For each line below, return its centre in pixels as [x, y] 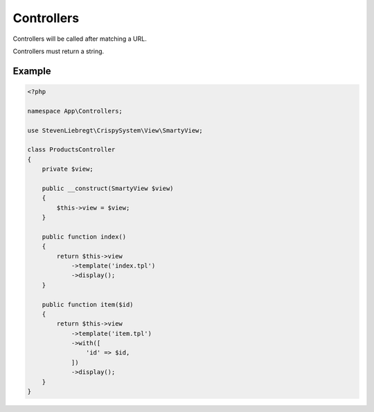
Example [32, 71]
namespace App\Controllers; [75, 111]
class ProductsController [71, 150]
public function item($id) [88, 305]
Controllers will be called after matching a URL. [80, 39]
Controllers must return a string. [59, 51]
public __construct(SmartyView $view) [108, 188]
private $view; [68, 169]
